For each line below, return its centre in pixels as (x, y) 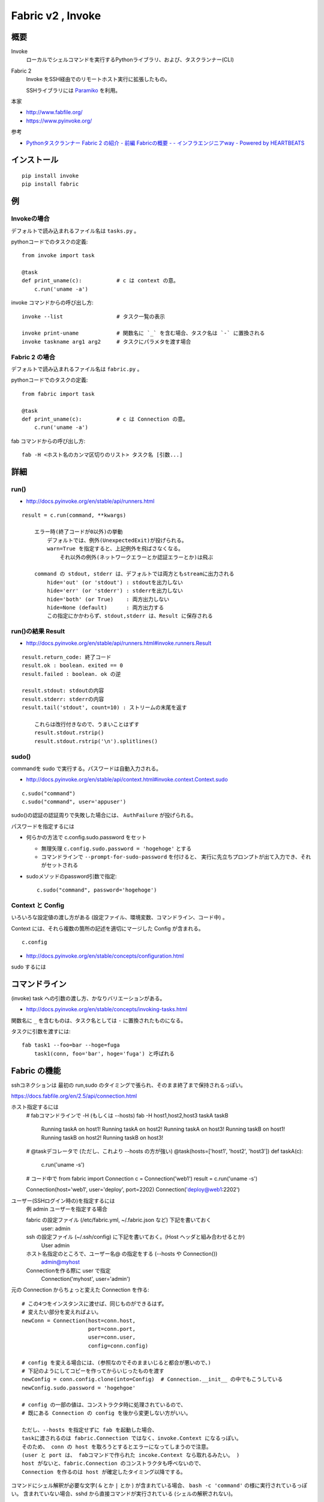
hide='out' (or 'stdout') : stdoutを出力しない (115, 582)
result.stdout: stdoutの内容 (63, 691)
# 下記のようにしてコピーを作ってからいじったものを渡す (93, 1371)
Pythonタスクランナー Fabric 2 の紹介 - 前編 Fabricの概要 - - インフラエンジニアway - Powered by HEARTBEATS (165, 143)
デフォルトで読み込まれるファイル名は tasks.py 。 (75, 231)
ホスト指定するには (35, 1107)
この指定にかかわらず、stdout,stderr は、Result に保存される (130, 616)
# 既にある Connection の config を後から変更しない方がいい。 (106, 1413)
